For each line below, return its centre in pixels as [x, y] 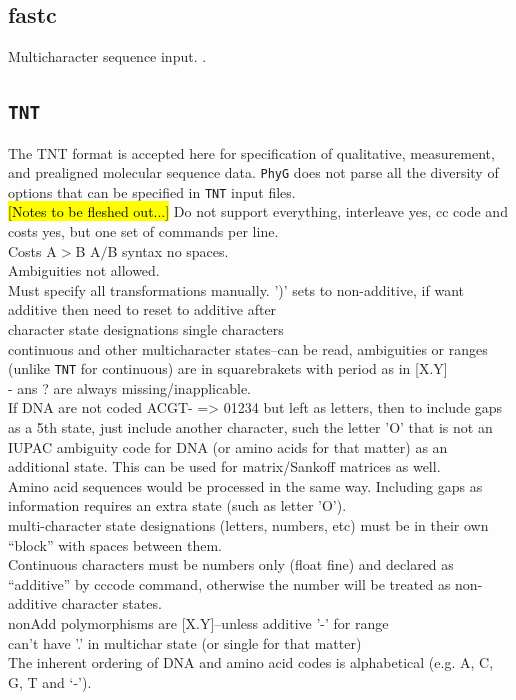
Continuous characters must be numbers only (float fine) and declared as [231, 564]
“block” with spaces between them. [115, 544]
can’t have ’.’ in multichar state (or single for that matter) [185, 642]
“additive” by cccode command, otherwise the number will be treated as [229, 583]
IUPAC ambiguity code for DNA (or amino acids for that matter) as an [228, 446]
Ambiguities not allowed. [84, 270]
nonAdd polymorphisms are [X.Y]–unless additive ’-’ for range [198, 623]
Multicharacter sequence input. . [107, 56]
